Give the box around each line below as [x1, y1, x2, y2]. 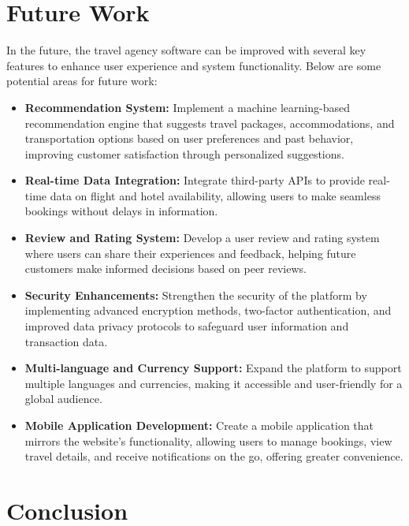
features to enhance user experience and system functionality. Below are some [6, 57, 381, 73]
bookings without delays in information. [24, 203, 218, 219]
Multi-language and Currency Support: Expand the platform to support [24, 360, 402, 376]
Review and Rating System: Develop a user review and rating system [24, 229, 380, 246]
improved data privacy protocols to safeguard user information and [24, 318, 349, 334]
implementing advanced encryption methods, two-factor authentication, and [24, 302, 392, 319]
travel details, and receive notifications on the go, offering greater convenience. [24, 448, 403, 464]
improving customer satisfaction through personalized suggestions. [24, 145, 344, 162]
